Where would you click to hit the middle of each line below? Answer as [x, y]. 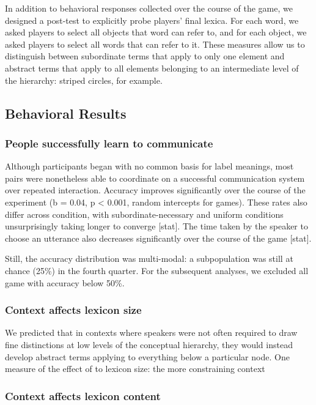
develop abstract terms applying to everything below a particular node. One [147, 356]
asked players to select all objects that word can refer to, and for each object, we [156, 32]
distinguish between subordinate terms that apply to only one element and [145, 56]
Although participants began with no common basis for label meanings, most [149, 166]
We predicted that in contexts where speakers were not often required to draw [151, 333]
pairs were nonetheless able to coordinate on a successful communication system [155, 178]
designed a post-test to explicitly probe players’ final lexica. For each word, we [152, 20]
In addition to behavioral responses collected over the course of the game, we [149, 8]
